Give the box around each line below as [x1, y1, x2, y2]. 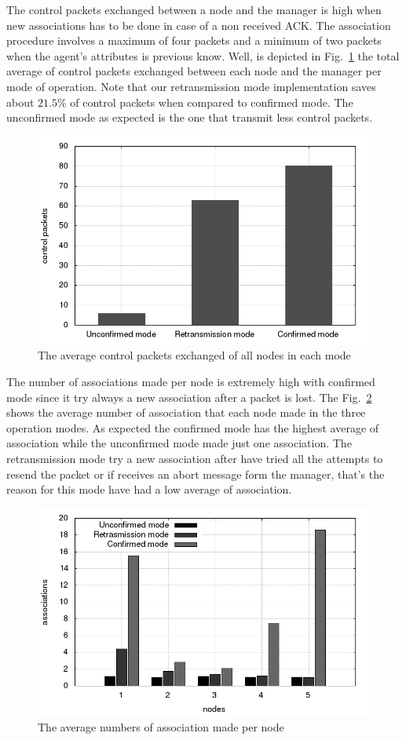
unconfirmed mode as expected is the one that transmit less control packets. [6, 109, 373, 126]
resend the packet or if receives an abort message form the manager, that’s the [6, 465, 385, 482]
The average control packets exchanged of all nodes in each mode [38, 347, 351, 363]
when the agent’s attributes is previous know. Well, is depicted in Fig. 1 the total [6, 47, 400, 64]
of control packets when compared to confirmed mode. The [70, 93, 353, 110]
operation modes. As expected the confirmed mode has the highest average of [6, 419, 379, 436]
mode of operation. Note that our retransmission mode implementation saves [6, 78, 376, 94]
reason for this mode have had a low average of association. [6, 481, 292, 498]
